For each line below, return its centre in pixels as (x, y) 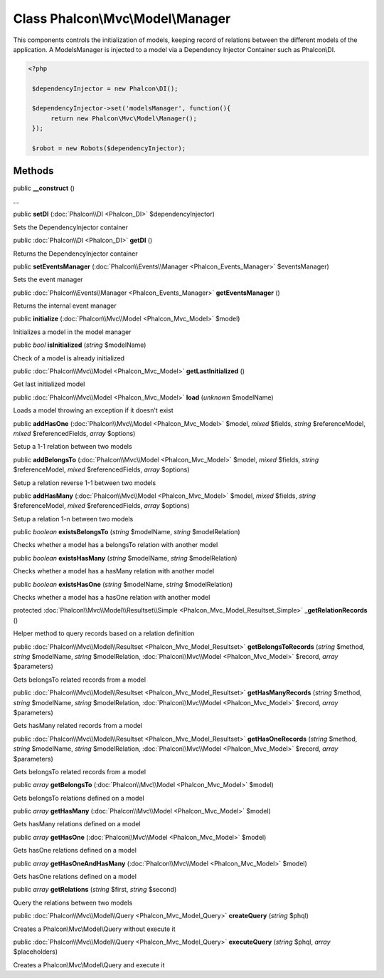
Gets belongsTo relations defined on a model (79, 798)
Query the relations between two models (73, 902)
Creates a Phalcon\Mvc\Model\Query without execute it (94, 929)
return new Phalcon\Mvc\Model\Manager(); (124, 118)
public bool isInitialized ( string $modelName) (80, 345)
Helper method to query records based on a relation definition (104, 633)
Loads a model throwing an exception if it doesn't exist (93, 410)
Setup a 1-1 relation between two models (73, 447)
